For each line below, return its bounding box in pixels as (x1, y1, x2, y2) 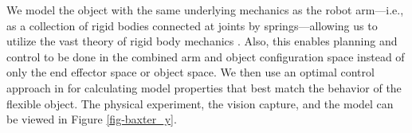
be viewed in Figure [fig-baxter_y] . (6, 111, 177, 127)
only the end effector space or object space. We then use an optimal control (6, 64, 375, 80)
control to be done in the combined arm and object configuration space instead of (6, 48, 405, 65)
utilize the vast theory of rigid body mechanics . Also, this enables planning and (6, 33, 398, 49)
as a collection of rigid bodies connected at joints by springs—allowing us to (6, 17, 378, 33)
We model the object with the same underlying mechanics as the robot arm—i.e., (6, 2, 404, 18)
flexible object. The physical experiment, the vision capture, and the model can (6, 95, 394, 111)
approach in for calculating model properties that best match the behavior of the (6, 79, 402, 96)
